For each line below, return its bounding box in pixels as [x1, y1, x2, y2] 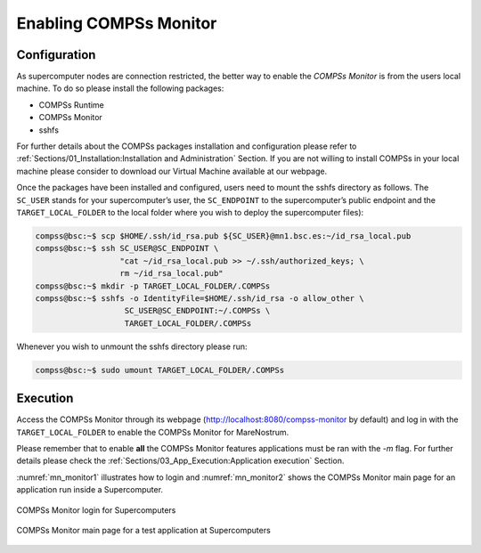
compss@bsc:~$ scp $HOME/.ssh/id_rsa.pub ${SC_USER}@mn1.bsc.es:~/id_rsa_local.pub [35, 231, 412, 240]
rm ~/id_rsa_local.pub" [119, 268, 224, 279]
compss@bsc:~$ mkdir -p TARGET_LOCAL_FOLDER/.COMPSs [35, 281, 271, 291]
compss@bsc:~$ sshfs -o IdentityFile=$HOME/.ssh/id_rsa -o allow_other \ [35, 293, 364, 303]
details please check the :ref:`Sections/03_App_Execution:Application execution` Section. [16, 455, 345, 467]
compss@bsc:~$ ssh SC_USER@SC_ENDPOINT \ [35, 243, 219, 254]
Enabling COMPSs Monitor [16, 13, 217, 33]
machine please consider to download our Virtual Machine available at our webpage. [16, 166, 328, 176]
